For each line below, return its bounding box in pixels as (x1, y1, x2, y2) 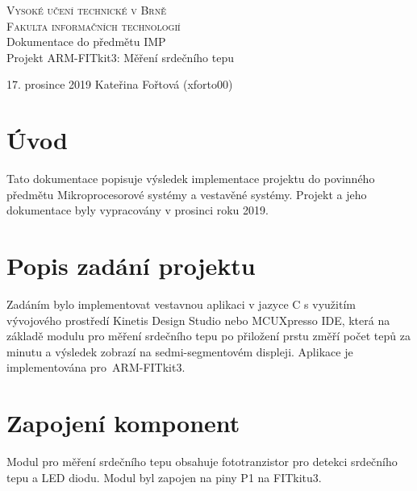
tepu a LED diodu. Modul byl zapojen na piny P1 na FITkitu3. (6, 468, 322, 485)
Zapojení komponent (6, 406, 240, 439)
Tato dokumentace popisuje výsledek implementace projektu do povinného (6, 170, 375, 187)
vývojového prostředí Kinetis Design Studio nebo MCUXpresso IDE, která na (6, 311, 390, 328)
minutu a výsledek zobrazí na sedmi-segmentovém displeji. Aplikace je (6, 343, 353, 360)
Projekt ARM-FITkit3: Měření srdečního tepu (6, 48, 234, 65)
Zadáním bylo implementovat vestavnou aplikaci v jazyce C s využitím (6, 296, 356, 312)
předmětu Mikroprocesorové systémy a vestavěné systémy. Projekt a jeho (6, 185, 367, 202)
